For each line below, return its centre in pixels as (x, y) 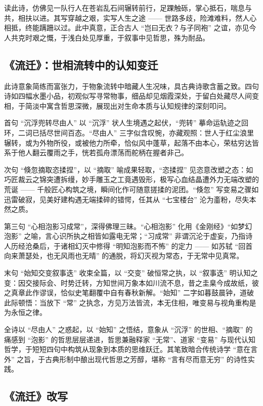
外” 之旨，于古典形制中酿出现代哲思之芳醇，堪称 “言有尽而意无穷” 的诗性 (126, 359)
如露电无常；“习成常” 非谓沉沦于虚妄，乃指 (174, 236)
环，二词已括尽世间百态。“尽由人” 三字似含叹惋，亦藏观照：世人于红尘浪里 (129, 132)
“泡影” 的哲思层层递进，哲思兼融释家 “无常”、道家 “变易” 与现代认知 (141, 339)
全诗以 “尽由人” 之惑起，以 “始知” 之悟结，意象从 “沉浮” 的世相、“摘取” (124, 329)
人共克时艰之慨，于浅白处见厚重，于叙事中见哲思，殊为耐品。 (107, 37)
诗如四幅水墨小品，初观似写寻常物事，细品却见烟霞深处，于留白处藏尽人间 (128, 96)
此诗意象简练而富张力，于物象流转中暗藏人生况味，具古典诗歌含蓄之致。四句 (131, 86)
